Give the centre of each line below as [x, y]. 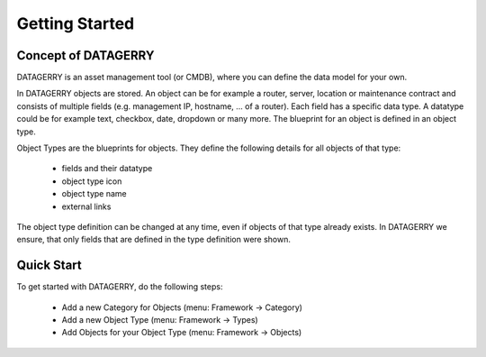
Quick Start [49, 265]
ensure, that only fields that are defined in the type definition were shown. [154, 240]
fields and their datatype [107, 169]
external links [86, 206]
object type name [94, 194]
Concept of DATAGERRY [85, 55]
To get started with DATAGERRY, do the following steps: [120, 287]
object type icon [92, 181]
